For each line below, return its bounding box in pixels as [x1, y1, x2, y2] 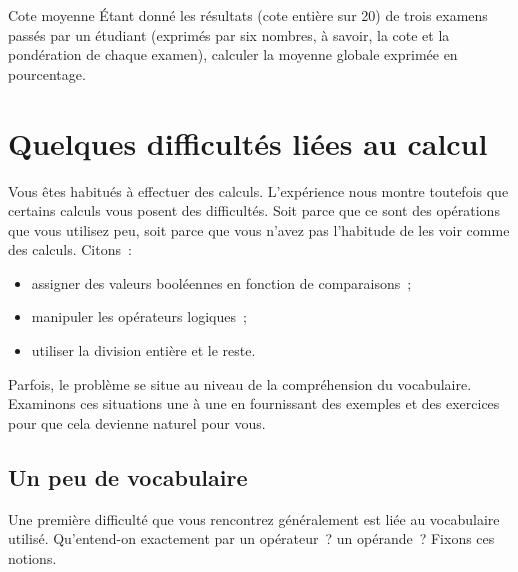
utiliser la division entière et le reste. [31, 340, 256, 361]
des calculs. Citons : [8, 239, 132, 260]
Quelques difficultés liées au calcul [8, 122, 488, 163]
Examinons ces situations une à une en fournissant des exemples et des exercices [8, 393, 500, 414]
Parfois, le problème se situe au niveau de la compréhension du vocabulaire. [8, 373, 472, 394]
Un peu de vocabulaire [8, 461, 248, 492]
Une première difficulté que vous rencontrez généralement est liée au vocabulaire [8, 508, 500, 529]
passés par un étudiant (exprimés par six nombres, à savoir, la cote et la [8, 24, 450, 45]
